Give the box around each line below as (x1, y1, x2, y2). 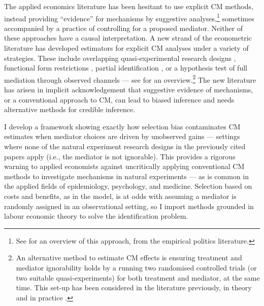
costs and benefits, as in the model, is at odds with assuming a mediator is (4, 191, 237, 201)
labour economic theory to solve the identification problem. (4, 211, 188, 221)
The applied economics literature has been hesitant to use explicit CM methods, (4, 1, 253, 11)
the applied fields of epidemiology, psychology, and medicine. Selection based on (4, 181, 252, 191)
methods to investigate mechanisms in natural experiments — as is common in (4, 171, 249, 181)
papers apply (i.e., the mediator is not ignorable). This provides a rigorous (4, 151, 236, 161)
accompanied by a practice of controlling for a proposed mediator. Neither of (4, 22, 243, 33)
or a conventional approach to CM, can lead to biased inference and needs (4, 94, 235, 105)
